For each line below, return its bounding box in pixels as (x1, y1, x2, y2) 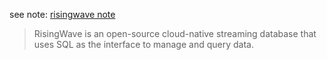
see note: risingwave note (9, 9, 116, 20)
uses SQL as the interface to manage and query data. (33, 39, 254, 50)
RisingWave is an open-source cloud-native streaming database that (33, 28, 317, 39)
